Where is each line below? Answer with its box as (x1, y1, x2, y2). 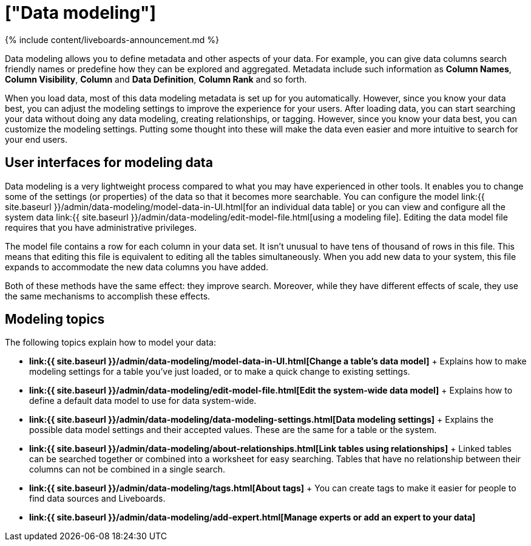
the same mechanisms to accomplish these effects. (5, 290, 211, 301)
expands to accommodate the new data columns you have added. (5, 261, 269, 272)
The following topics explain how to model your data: (5, 337, 216, 348)
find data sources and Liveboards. (29, 493, 166, 504)
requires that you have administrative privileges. (5, 222, 197, 233)
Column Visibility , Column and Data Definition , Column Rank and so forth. (5, 73, 307, 84)
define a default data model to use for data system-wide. (29, 395, 257, 406)
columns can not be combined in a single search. (29, 464, 225, 475)
